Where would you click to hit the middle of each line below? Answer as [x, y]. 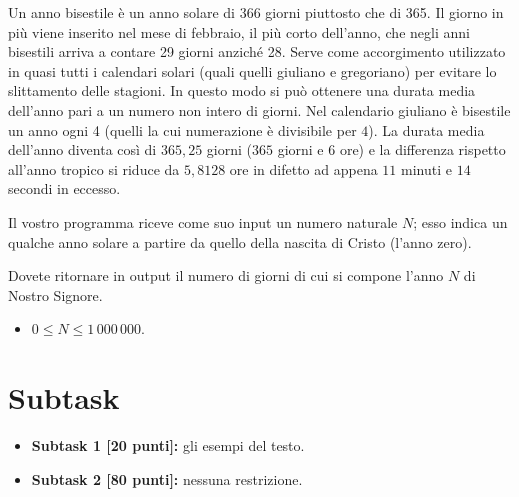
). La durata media [426, 129]
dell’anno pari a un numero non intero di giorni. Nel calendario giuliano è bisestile [259, 109]
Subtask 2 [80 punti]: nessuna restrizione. [167, 478]
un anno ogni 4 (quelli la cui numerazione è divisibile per [182, 129]
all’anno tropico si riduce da [94, 168]
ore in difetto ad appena [303, 168]
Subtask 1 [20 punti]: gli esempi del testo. [168, 445]
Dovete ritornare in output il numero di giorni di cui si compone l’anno [226, 275]
